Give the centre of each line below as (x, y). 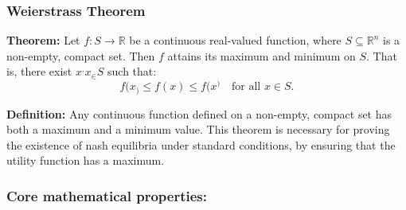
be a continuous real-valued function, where (235, 40)
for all (246, 87)
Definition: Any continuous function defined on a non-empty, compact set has (199, 113)
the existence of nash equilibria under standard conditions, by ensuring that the (201, 144)
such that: (132, 71)
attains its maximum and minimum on (262, 55)
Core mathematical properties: (107, 195)
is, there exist (39, 71)
